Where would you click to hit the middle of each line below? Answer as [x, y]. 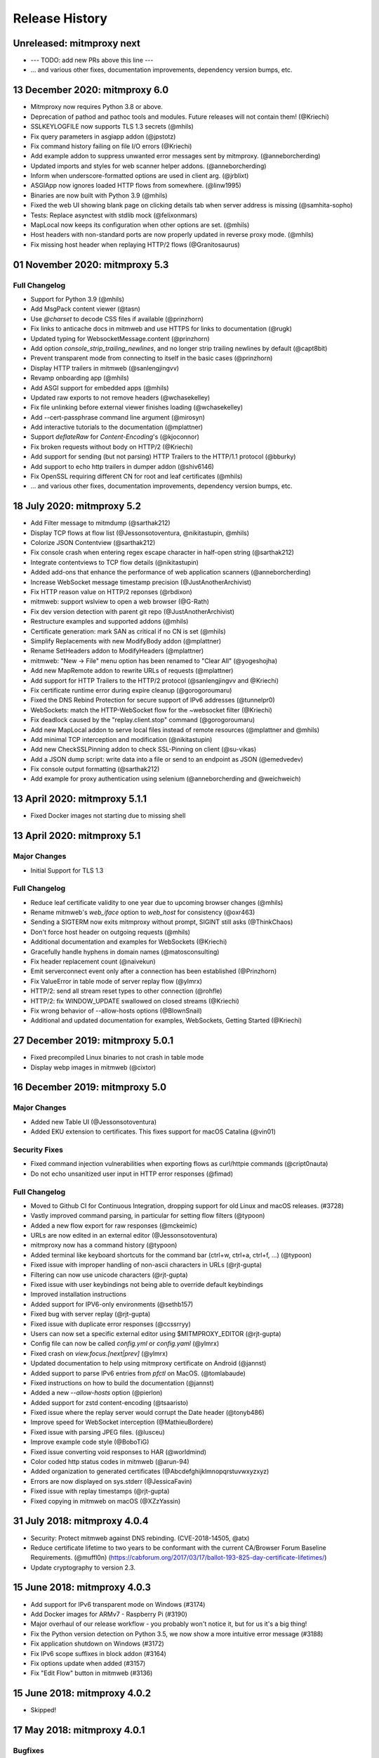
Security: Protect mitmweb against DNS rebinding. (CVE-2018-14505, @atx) [140, 1538]
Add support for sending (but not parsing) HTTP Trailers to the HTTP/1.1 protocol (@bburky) [163, 456]
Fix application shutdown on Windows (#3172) [97, 1644]
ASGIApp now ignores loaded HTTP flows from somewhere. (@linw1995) [136, 186]
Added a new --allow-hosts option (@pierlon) [97, 1393]
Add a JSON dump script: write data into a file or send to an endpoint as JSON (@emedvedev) [167, 759]
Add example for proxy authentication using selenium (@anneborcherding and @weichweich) [166, 779]
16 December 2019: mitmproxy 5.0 [90, 1087]
